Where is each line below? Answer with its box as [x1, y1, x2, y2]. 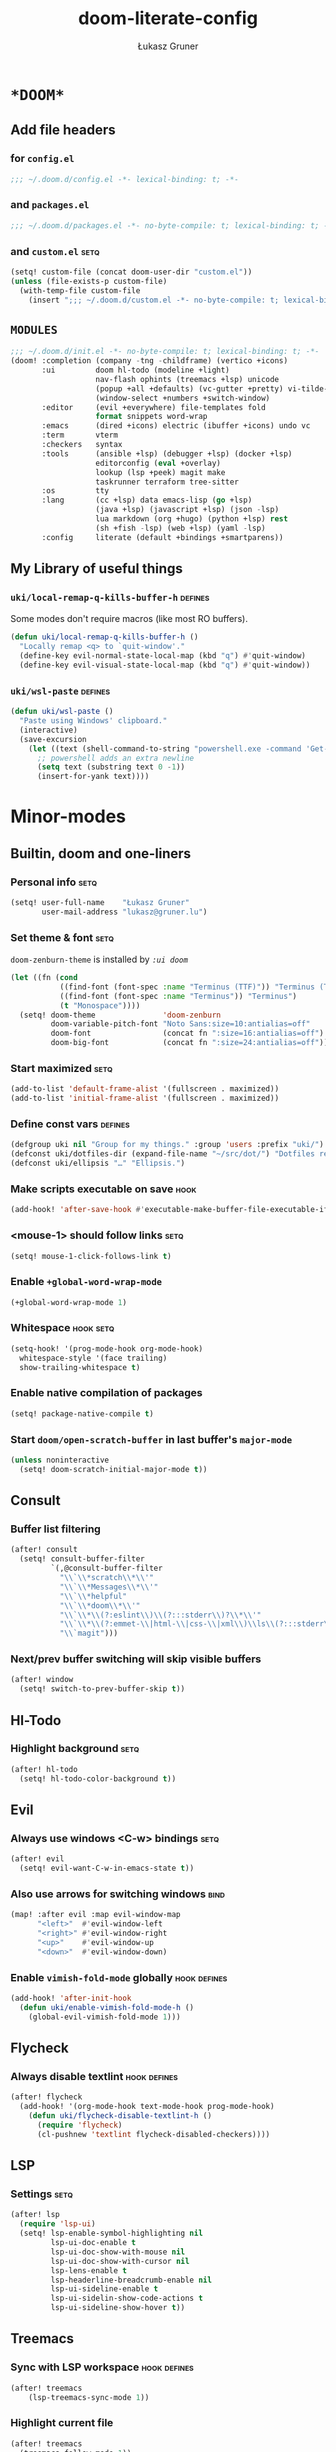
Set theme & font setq [10, 930, 115, 944]
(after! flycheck [10, 2092, 83, 2102]
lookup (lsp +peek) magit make [95, 467, 226, 477]
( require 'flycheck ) [36, 2120, 123, 2130]
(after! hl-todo [10, 1764, 78, 1774]
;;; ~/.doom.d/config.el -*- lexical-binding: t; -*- [10, 174, 240, 184]
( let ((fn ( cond [10, 973, 78, 983]
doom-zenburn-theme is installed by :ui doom [10, 953, 188, 966]
